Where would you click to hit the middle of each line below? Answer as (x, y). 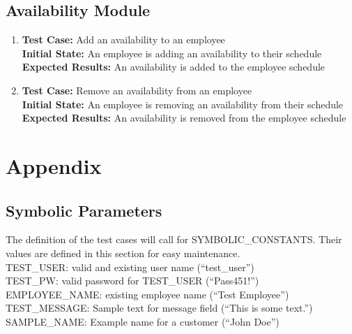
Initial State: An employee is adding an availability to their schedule (172, 53)
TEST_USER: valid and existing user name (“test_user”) (130, 267)
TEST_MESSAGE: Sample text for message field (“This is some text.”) (159, 308)
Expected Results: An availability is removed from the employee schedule (184, 118)
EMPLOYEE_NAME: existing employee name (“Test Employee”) (147, 294)
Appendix (54, 165)
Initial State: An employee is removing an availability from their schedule (183, 104)
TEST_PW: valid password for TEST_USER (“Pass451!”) (132, 281)
